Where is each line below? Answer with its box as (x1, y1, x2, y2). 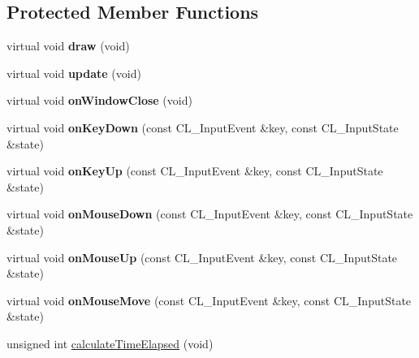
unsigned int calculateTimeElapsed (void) (6, 334, 214, 352)
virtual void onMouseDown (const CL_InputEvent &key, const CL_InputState (6, 205, 413, 222)
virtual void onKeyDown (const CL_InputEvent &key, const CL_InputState (6, 119, 399, 136)
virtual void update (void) (6, 64, 141, 81)
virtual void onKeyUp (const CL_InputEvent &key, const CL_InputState (6, 162, 383, 179)
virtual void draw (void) (6, 37, 130, 54)
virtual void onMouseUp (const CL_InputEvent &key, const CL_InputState (6, 248, 398, 265)
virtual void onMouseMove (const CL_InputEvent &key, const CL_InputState (6, 291, 412, 308)
